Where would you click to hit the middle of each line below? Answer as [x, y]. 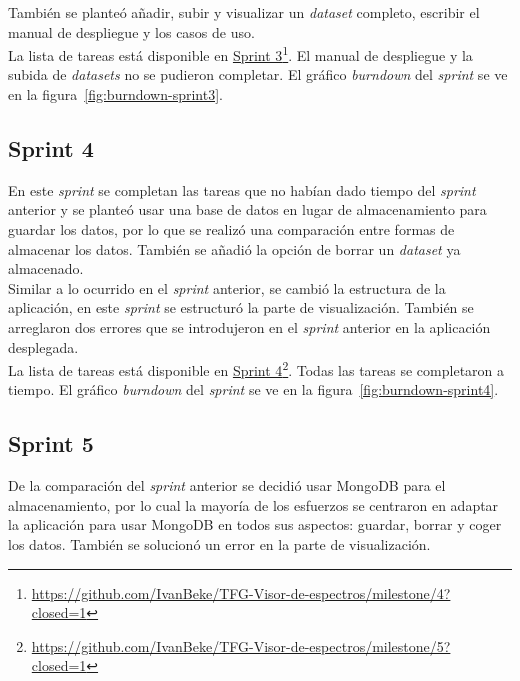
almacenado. [46, 268]
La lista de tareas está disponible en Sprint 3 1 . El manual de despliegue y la [240, 53]
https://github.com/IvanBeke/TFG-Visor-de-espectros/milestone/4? [241, 592]
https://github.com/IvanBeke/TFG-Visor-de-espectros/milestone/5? [241, 645]
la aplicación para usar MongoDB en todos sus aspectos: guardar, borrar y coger [255, 524]
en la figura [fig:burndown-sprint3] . [115, 94]
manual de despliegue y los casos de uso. [131, 31]
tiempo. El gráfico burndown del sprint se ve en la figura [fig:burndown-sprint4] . [253, 389]
